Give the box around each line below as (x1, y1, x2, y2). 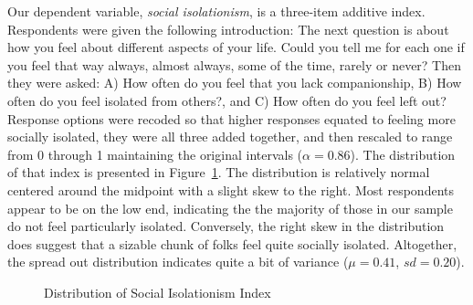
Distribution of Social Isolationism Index (44, 282, 271, 301)
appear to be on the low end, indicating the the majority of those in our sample (7, 198, 453, 217)
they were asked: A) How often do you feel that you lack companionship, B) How (7, 73, 462, 92)
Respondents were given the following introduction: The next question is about (7, 19, 449, 38)
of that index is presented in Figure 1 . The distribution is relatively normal (7, 163, 430, 182)
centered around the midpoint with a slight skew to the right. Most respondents (7, 180, 454, 199)
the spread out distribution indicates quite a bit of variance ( (7, 252, 349, 271)
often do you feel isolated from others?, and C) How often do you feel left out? (7, 90, 447, 110)
